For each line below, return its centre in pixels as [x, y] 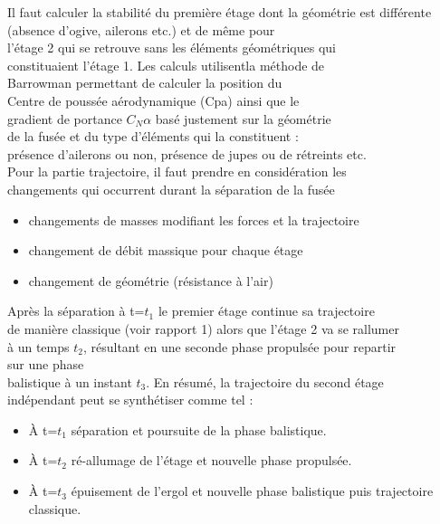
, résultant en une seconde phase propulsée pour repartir [239, 346]
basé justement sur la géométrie [243, 118]
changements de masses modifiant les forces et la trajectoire [194, 219]
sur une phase [46, 364]
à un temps [38, 346]
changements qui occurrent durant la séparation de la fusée [171, 189]
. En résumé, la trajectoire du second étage [265, 381]
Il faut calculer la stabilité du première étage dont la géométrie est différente [220, 12]
